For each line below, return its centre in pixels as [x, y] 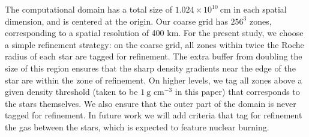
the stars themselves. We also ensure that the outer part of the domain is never [151, 103]
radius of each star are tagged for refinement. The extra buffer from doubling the [154, 56]
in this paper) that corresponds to [237, 92]
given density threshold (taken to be [71, 92]
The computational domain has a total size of [88, 9]
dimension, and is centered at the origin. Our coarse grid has [116, 21]
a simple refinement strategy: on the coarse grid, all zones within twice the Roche [154, 44]
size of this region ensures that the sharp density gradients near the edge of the [150, 68]
